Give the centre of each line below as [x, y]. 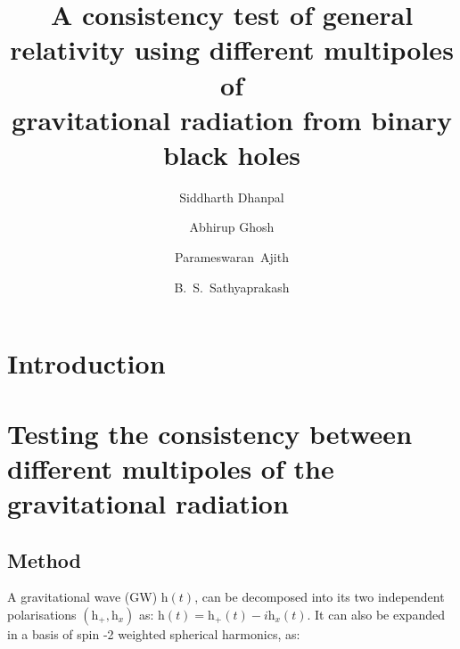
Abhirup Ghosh [232, 227]
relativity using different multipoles [232, 49]
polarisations [42, 614]
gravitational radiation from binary [232, 119]
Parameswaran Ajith [232, 257]
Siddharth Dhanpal [232, 197]
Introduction [86, 363]
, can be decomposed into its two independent [320, 597]
